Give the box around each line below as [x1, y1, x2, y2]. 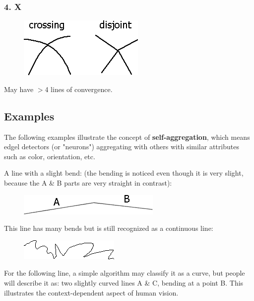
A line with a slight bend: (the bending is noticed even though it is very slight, [4, 168, 244, 178]
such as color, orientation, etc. [4, 151, 95, 161]
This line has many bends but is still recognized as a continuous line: [4, 223, 213, 233]
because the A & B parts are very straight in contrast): [4, 177, 172, 188]
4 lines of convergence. [45, 84, 113, 94]
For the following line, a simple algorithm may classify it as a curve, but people [4, 268, 245, 278]
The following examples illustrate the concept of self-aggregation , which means [4, 131, 250, 142]
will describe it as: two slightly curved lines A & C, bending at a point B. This [4, 277, 244, 288]
